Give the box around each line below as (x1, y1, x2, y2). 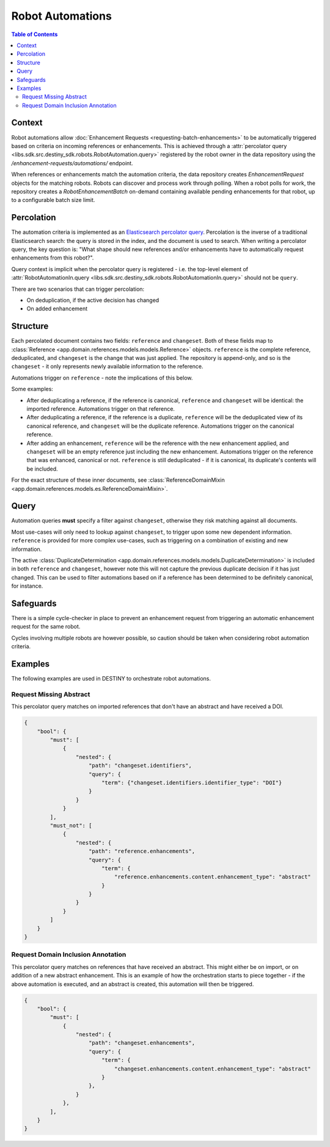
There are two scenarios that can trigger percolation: (11, 285, 145, 293)
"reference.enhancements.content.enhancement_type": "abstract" (114, 873, 311, 881)
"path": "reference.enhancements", (89, 848, 196, 855)
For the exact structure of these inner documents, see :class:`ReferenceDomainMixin (11, 476, 226, 484)
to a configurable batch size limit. (11, 196, 95, 204)
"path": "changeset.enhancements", (89, 1039, 196, 1047)
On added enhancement (26, 305, 88, 312)
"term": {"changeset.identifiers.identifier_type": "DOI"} (101, 779, 282, 786)
